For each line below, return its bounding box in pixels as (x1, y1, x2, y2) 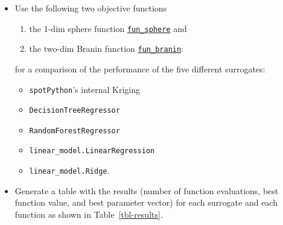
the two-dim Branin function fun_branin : (29, 42, 184, 55)
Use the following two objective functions (14, 2, 167, 14)
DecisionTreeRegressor (29, 106, 120, 115)
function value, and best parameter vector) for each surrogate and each (14, 196, 278, 209)
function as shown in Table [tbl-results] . (14, 208, 163, 220)
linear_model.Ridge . (29, 164, 110, 177)
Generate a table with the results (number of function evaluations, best (14, 184, 279, 197)
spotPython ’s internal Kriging (29, 83, 140, 95)
